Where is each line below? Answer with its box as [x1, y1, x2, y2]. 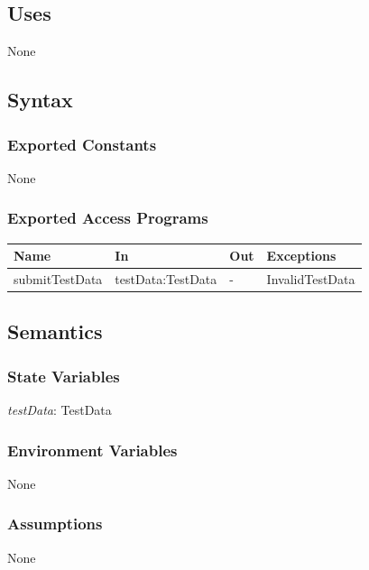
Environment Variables [7, 438, 178, 461]
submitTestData [14, 269, 103, 288]
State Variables [7, 364, 120, 387]
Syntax [7, 86, 73, 114]
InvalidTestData [266, 269, 355, 288]
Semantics [7, 317, 103, 345]
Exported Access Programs [7, 207, 208, 229]
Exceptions [266, 246, 337, 265]
